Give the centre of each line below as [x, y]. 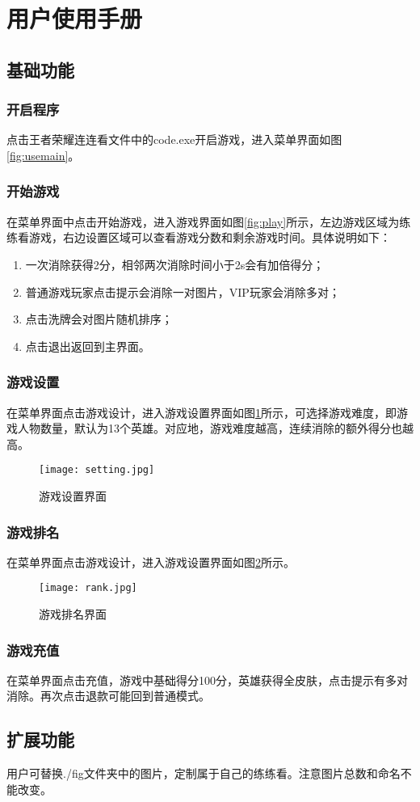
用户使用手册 [75, 18]
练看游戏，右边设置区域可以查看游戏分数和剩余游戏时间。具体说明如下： [199, 237]
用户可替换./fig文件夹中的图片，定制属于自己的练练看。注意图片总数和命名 [204, 773]
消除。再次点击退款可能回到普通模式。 [108, 696]
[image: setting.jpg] [97, 470]
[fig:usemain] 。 [43, 155]
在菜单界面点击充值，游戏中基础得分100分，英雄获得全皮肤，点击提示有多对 [207, 680]
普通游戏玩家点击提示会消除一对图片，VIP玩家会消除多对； [183, 291]
